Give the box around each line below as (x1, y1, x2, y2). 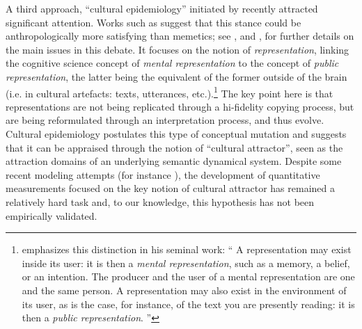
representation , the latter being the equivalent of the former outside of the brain (6, 69, 347, 83)
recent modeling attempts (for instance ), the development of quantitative (6, 167, 320, 182)
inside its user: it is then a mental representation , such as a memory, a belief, (22, 255, 350, 270)
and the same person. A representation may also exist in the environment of (22, 282, 347, 297)
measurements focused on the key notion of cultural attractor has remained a (6, 181, 335, 195)
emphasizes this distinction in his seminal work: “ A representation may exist (22, 242, 352, 257)
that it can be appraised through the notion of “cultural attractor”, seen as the (6, 140, 343, 154)
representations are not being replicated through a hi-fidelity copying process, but (6, 99, 354, 113)
